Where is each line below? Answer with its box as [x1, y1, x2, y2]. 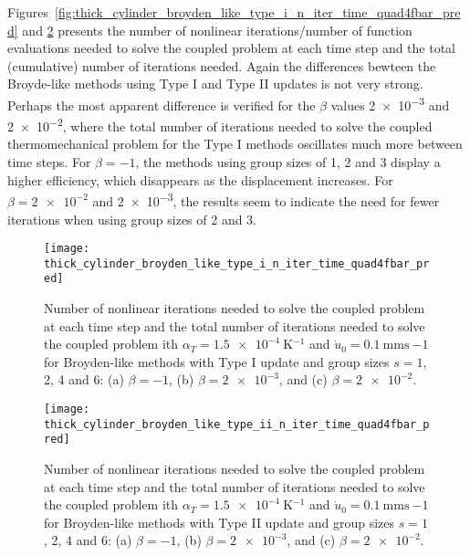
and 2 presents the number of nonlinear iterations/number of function [22, 20, 413, 39]
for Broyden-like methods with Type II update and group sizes [44, 512, 394, 531]
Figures [7, 3, 49, 21]
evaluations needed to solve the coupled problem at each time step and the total [7, 38, 456, 58]
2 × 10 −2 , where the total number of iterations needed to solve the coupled [7, 114, 433, 135]
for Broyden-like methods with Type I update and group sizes [44, 351, 390, 371]
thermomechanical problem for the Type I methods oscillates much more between [7, 134, 463, 153]
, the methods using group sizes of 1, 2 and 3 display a [135, 152, 441, 172]
